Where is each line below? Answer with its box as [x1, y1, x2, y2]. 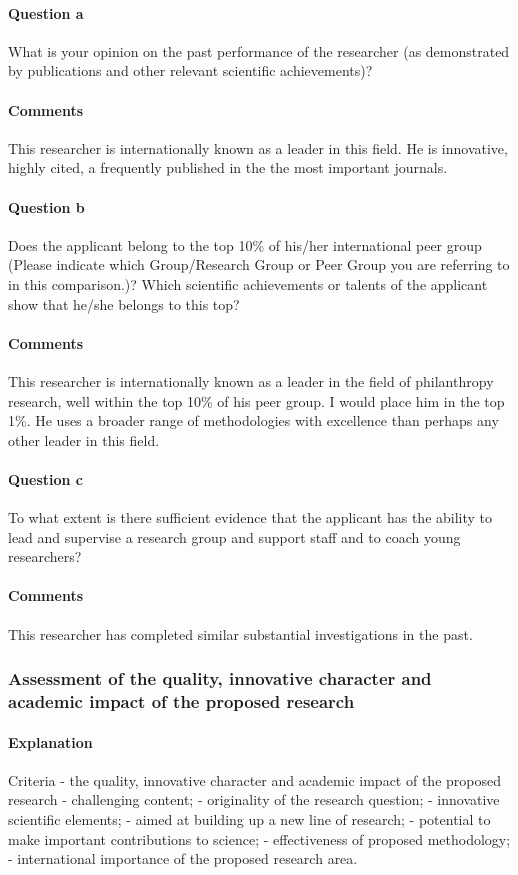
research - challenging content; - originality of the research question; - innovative [8, 789, 500, 810]
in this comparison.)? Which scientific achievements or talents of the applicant [8, 273, 488, 294]
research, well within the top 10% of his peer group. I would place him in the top [8, 390, 505, 411]
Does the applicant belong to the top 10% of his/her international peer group [8, 234, 482, 255]
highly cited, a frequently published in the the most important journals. [8, 157, 448, 178]
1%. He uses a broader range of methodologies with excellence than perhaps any [8, 410, 499, 431]
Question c [8, 468, 84, 489]
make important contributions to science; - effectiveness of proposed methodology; [8, 828, 511, 849]
